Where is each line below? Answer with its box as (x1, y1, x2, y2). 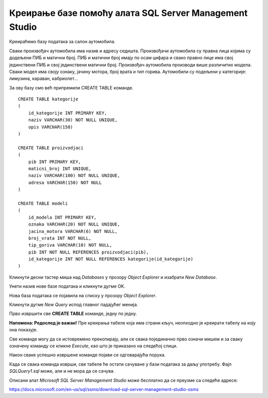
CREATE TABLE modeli (18, 200, 68, 206)
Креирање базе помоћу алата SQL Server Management (9, 7, 248, 18)
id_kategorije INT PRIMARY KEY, (28, 110, 107, 116)
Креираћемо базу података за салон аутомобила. (9, 39, 116, 45)
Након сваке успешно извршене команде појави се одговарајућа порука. (9, 352, 166, 358)
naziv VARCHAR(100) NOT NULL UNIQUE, (28, 173, 120, 178)
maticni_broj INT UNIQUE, (28, 165, 92, 171)
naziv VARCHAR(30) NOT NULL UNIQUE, (28, 117, 118, 123)
